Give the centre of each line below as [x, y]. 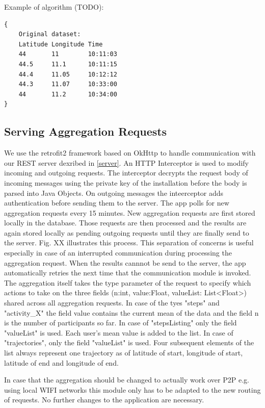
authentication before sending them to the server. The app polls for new [117, 203]
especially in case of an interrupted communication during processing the [118, 253]
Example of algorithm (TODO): [54, 7]
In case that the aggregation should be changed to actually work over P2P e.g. [127, 380]
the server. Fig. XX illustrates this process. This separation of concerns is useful [129, 243]
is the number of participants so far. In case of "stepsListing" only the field [121, 323]
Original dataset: [50, 34]
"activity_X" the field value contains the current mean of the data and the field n [131, 312]
